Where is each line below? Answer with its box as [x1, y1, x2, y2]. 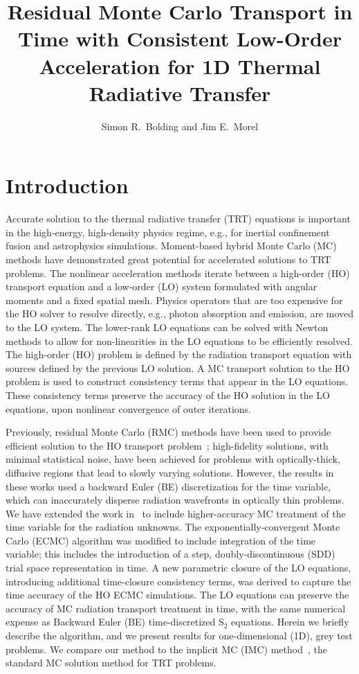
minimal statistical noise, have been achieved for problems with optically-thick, [6, 452, 340, 466]
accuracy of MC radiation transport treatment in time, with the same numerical [6, 601, 346, 615]
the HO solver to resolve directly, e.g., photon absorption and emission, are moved [6, 306, 354, 321]
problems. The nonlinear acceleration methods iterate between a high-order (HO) [6, 265, 350, 280]
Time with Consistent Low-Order [17, 24, 342, 53]
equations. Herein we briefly [231, 614, 349, 629]
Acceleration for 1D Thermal [39, 51, 321, 80]
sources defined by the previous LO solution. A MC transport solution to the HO [6, 360, 350, 375]
